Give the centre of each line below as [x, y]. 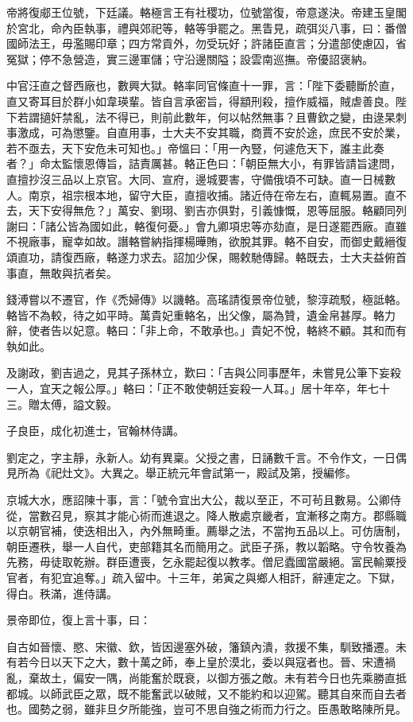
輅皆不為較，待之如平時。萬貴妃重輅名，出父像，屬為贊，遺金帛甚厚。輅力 [201, 314]
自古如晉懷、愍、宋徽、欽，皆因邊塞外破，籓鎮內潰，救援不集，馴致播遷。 [201, 646]
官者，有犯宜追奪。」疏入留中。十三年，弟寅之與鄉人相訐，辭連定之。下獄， [204, 577]
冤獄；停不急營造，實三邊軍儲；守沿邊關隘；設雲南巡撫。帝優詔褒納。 [190, 58]
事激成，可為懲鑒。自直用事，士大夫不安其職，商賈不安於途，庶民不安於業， [206, 132]
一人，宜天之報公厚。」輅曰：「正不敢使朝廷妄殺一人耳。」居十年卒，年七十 [198, 388]
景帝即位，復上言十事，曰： [79, 620]
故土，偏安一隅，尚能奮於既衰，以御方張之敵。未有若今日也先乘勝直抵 [223, 677]
